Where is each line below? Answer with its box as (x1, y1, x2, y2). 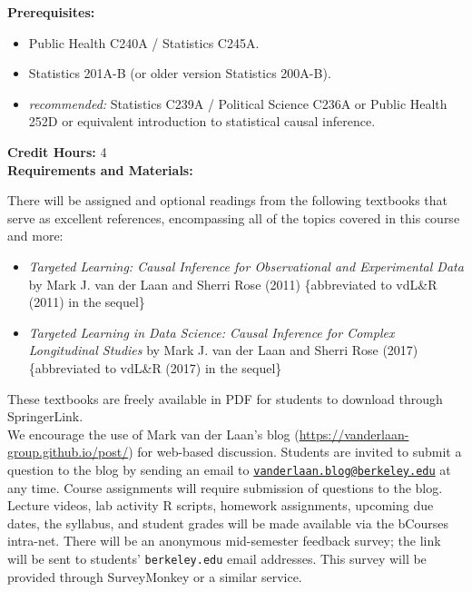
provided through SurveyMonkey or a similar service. (7, 567, 302, 586)
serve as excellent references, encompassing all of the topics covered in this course (7, 208, 460, 227)
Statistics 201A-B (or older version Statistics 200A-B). (28, 64, 331, 83)
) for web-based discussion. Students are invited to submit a (128, 442, 462, 461)
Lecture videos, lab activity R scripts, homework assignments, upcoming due (7, 496, 434, 515)
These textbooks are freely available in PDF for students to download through (7, 389, 443, 408)
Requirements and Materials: (7, 160, 193, 179)
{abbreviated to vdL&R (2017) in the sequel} (28, 358, 282, 377)
